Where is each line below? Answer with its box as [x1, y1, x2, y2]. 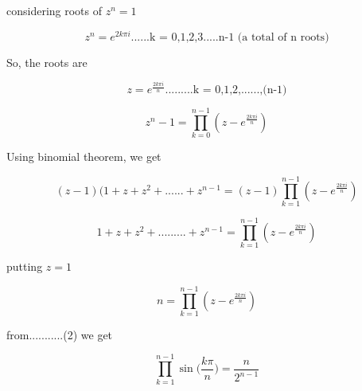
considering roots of [6, 2, 103, 18]
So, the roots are [6, 53, 88, 70]
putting [6, 258, 43, 275]
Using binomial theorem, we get [6, 148, 162, 165]
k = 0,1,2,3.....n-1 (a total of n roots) [149, 31, 329, 43]
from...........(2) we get [6, 326, 113, 342]
